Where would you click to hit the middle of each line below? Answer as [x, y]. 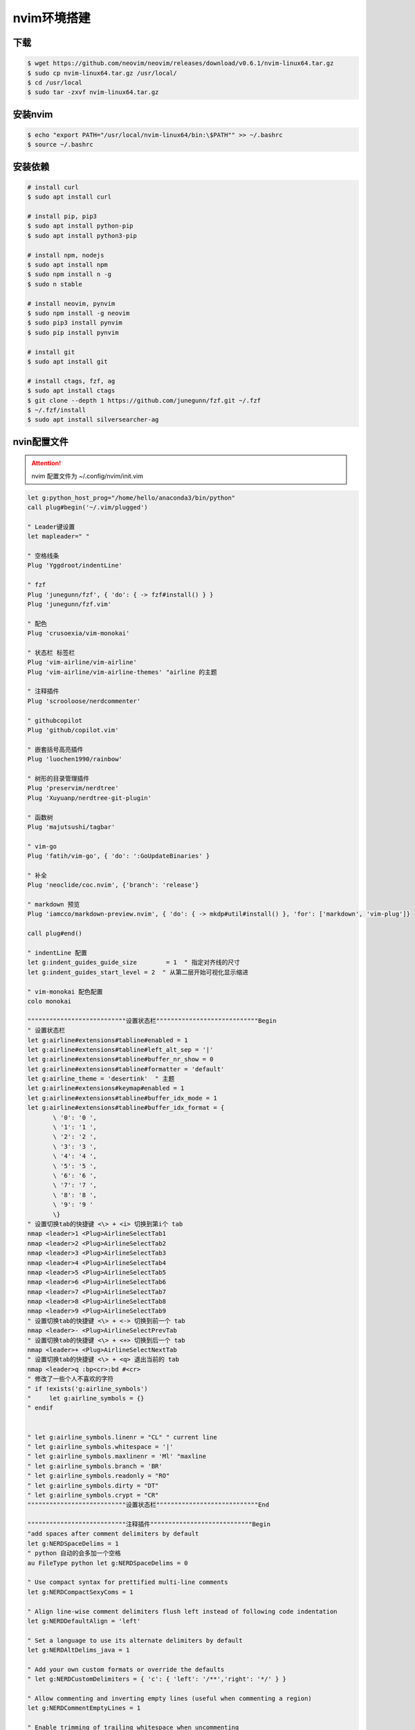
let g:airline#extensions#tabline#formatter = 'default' [126, 1069]
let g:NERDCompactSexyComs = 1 [81, 1592]
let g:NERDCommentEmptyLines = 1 [84, 1708]
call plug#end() [55, 934]
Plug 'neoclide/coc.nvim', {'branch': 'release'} [113, 885]
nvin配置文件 [41, 442]
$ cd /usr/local [55, 82]
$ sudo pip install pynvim [73, 333]
